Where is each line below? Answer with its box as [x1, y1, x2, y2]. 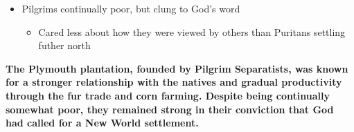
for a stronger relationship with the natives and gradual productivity [6, 75, 342, 89]
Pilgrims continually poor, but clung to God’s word [21, 1, 240, 15]
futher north [38, 38, 91, 53]
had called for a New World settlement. [6, 115, 199, 130]
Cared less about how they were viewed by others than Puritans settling [38, 24, 346, 39]
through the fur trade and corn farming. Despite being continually [6, 88, 330, 102]
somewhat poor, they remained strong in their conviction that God [6, 102, 334, 116]
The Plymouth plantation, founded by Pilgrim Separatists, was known [6, 61, 348, 75]
